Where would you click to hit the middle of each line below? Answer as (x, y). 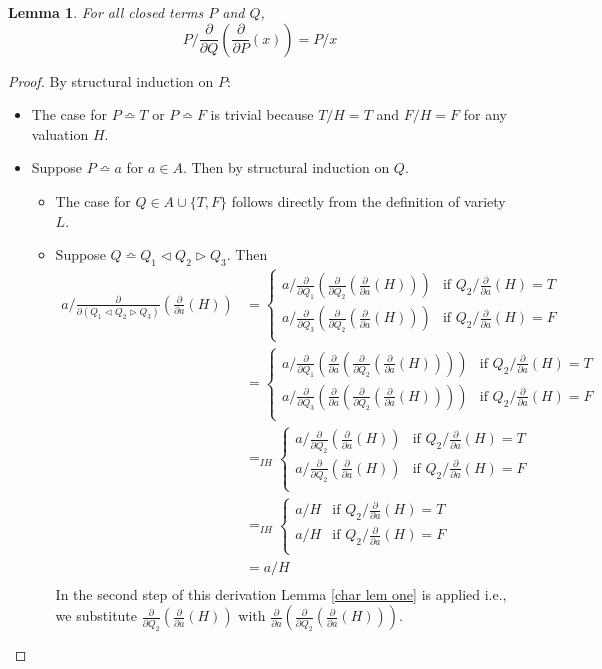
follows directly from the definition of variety (368, 200)
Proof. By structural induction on (111, 80)
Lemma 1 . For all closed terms (106, 12)
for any (485, 114)
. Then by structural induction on (286, 167)
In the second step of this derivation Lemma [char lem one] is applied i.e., (281, 593)
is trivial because (262, 114)
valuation (60, 133)
